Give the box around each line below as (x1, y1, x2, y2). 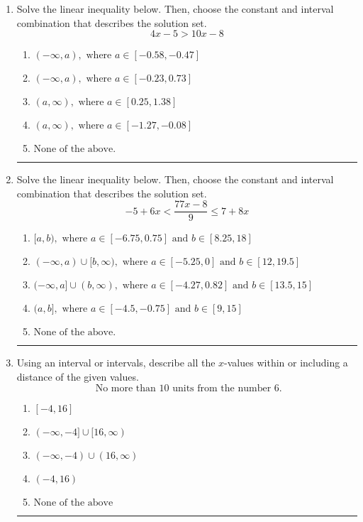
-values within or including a (224, 355, 348, 370)
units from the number (172, 383, 272, 393)
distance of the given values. (16, 369, 139, 384)
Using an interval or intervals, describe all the (16, 355, 216, 370)
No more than (95, 383, 156, 393)
